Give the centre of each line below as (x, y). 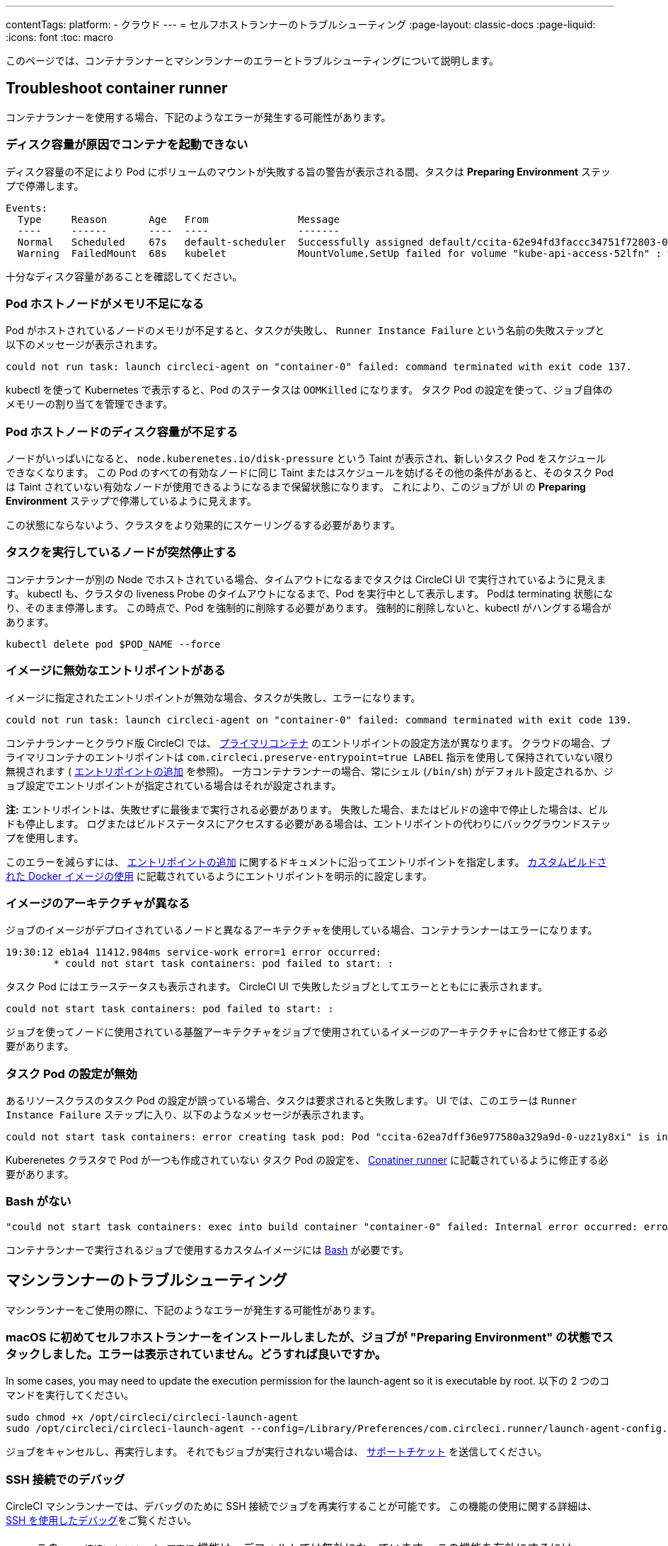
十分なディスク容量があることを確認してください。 (124, 276)
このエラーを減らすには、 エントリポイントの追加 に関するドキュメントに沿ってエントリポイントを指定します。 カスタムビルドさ (306, 861)
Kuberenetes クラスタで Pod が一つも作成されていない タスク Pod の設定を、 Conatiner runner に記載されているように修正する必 (307, 1160)
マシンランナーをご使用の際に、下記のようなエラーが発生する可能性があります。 (194, 1310)
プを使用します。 (45, 837)
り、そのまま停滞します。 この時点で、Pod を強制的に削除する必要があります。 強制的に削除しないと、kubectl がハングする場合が (309, 607)
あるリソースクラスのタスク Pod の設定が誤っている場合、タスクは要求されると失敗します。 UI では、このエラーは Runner (292, 1101)
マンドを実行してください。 (70, 1395)
